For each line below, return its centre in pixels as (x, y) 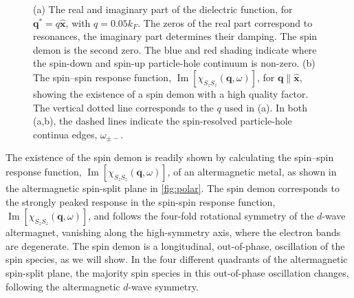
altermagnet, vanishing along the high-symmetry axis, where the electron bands (173, 232)
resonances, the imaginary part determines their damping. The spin (175, 36)
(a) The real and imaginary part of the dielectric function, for (163, 9)
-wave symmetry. (163, 286)
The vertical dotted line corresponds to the (123, 107)
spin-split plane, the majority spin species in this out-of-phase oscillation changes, (177, 272)
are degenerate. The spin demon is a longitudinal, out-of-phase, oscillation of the (175, 245)
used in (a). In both (266, 107)
